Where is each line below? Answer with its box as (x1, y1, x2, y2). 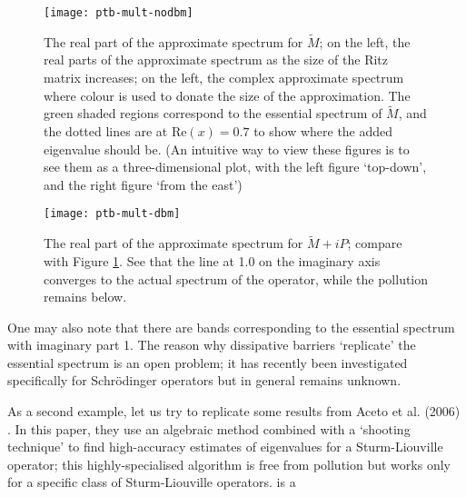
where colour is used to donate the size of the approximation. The (44, 85, 411, 104)
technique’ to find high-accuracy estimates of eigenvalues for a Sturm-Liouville (7, 437, 443, 456)
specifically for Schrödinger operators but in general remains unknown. (7, 371, 402, 390)
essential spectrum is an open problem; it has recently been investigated (7, 353, 408, 372)
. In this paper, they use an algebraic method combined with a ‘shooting (7, 419, 411, 438)
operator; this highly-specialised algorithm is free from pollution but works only (7, 454, 451, 473)
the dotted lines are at (44, 122, 168, 141)
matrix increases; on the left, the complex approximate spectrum (44, 68, 404, 87)
